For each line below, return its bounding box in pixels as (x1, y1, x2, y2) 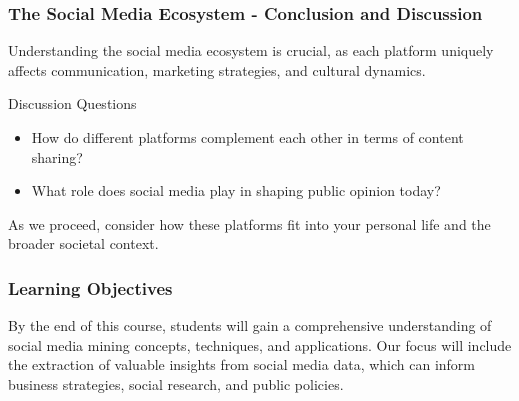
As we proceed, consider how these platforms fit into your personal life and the (8, 213, 491, 234)
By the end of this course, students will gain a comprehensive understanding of (8, 315, 492, 336)
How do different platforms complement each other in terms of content (31, 127, 464, 147)
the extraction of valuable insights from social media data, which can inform (8, 354, 476, 375)
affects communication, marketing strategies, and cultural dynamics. (8, 59, 426, 80)
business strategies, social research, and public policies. (8, 373, 344, 394)
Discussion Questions (8, 93, 137, 114)
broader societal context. (8, 233, 159, 254)
